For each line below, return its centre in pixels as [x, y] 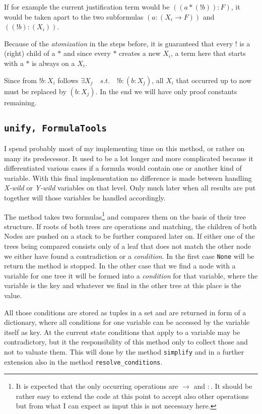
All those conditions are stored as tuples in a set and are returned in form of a [125, 312]
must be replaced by [35, 91]
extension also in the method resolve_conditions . [83, 361]
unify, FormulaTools [56, 128]
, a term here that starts [208, 53]
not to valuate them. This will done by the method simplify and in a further [124, 351]
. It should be [231, 386]
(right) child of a [30, 53]
